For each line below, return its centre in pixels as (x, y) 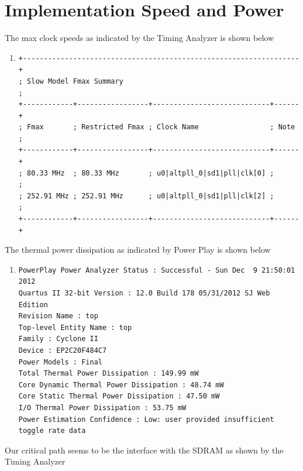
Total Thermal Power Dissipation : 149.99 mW (109, 374)
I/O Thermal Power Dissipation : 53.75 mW (102, 408)
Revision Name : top (58, 316)
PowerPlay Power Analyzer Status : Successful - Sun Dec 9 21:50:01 (157, 270)
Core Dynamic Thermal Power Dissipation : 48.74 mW (121, 385)
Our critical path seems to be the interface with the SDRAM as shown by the (144, 450)
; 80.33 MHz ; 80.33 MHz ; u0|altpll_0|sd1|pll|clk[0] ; (146, 173)
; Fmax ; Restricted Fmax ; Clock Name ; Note (157, 127)
